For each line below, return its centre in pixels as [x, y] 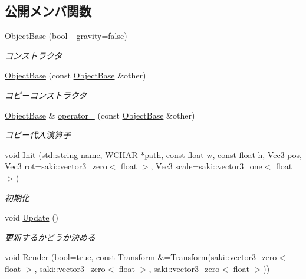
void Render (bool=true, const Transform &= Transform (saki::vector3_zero [141, 257]
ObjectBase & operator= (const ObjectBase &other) [100, 115]
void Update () [32, 217]
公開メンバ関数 [48, 11]
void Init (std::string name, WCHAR [71, 154]
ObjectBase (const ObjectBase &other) [75, 75]
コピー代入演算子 [38, 135]
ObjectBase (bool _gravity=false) [66, 36]
